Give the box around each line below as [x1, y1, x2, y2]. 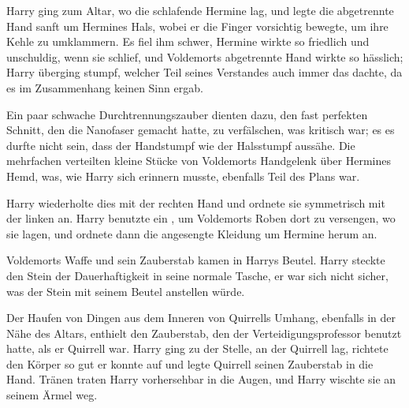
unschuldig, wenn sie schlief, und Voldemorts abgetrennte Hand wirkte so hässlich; [6, 48, 403, 65]
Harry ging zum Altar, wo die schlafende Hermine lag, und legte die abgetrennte [6, 2, 394, 18]
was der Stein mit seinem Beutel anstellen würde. [6, 283, 245, 299]
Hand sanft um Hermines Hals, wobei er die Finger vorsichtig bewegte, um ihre [6, 17, 389, 34]
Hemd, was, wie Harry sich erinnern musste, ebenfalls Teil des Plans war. [6, 167, 360, 184]
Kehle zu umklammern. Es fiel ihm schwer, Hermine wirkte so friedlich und [6, 33, 370, 50]
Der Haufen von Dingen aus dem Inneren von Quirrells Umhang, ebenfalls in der [6, 309, 396, 326]
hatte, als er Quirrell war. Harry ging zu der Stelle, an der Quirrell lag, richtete [6, 340, 389, 357]
